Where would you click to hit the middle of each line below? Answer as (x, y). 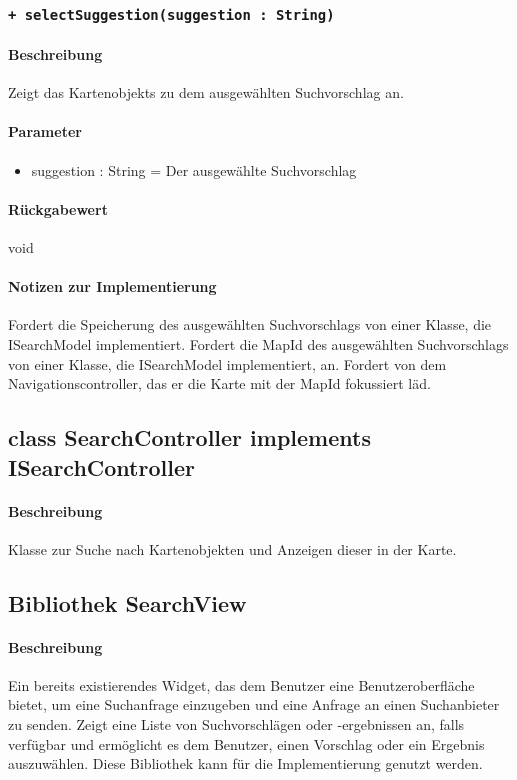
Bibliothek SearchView (127, 602)
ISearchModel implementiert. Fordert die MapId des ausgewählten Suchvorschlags (258, 343)
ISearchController (101, 466)
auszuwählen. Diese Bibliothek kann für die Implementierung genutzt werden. (245, 763)
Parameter (45, 131)
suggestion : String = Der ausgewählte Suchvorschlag (194, 169)
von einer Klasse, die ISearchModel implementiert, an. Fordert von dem (227, 363)
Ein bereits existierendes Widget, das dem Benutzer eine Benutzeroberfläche (241, 684)
